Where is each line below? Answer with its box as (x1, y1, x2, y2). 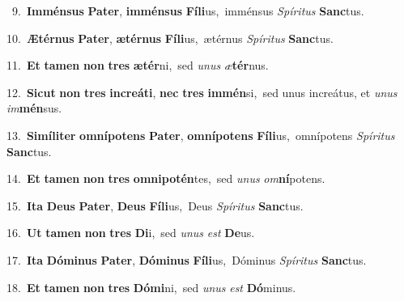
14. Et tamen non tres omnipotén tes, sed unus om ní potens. (6, 170, 325, 187)
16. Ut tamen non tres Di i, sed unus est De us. (6, 224, 255, 241)
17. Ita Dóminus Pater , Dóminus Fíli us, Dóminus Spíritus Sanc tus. (6, 251, 367, 268)
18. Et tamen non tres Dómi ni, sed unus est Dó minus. (6, 278, 296, 295)
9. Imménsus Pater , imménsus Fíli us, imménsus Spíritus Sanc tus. (11, 2, 364, 19)
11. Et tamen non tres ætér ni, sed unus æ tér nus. (6, 57, 269, 74)
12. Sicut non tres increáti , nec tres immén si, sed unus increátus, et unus (6, 83, 398, 100)
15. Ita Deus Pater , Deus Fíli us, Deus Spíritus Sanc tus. (6, 197, 304, 214)
